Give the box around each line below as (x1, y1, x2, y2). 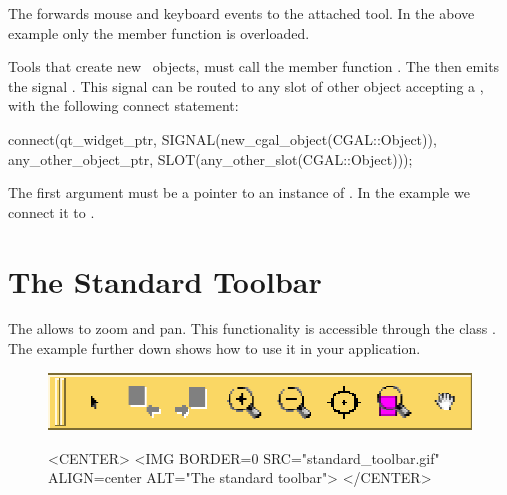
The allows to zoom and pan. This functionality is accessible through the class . (8, 318, 496, 339)
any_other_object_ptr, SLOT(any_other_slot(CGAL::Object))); (8, 148, 413, 169)
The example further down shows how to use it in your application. (8, 338, 421, 359)
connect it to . (8, 201, 95, 222)
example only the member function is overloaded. (8, 22, 310, 43)
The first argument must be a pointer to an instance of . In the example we (8, 182, 470, 203)
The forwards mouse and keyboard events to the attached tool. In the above (8, 3, 475, 23)
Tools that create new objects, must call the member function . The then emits (8, 56, 500, 77)
